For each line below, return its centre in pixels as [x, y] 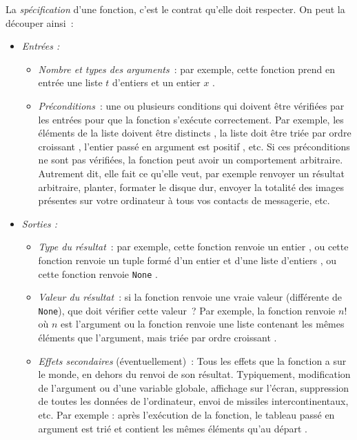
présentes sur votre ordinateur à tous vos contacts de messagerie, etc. [184, 200]
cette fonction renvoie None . [98, 273]
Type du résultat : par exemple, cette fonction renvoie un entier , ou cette [193, 247]
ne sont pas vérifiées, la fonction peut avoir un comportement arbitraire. [191, 160]
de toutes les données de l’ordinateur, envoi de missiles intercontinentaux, [193, 401]
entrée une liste [70, 82]
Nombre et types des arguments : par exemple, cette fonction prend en [187, 69]
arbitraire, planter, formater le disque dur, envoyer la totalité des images [191, 187]
